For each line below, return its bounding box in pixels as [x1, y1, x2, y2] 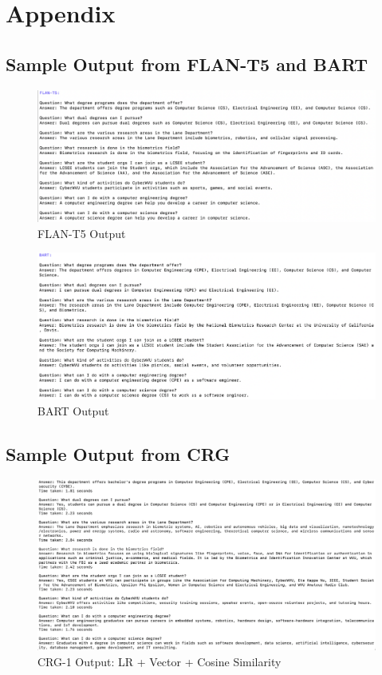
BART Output [37, 402, 109, 419]
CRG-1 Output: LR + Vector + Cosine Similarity [37, 653, 282, 670]
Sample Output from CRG [6, 441, 230, 466]
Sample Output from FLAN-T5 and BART [6, 51, 368, 76]
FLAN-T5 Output [37, 224, 126, 241]
